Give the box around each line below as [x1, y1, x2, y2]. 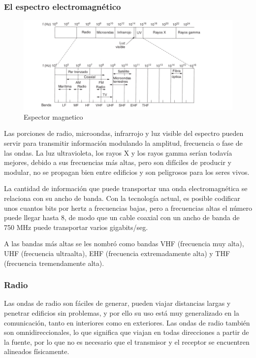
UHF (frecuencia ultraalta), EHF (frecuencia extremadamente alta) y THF [4, 248, 230, 258]
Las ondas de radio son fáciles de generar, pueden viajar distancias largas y [4, 298, 231, 308]
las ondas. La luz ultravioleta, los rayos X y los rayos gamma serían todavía [4, 147, 232, 158]
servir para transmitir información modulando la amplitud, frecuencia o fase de [4, 137, 243, 148]
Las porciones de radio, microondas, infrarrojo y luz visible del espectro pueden [4, 128, 244, 138]
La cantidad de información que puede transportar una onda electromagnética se [4, 183, 248, 194]
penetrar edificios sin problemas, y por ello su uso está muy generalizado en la [4, 307, 239, 318]
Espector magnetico [24, 111, 83, 122]
